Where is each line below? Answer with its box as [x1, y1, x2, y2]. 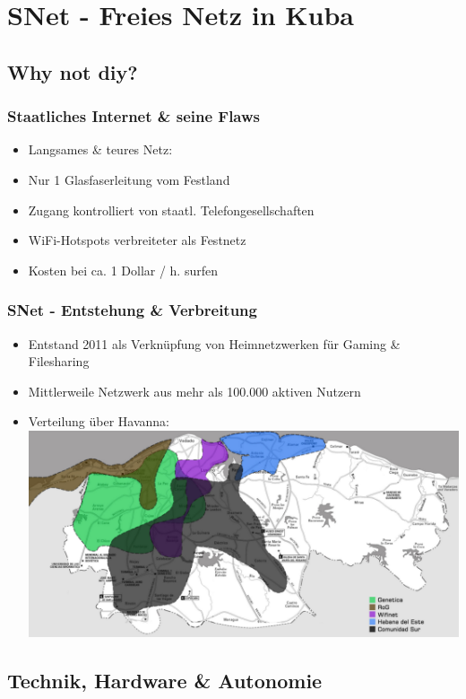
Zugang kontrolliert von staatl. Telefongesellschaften [28, 200, 315, 219]
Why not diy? [7, 57, 138, 85]
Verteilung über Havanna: [28, 412, 170, 431]
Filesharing [28, 352, 90, 371]
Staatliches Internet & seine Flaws [7, 105, 261, 127]
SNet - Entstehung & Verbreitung [7, 299, 257, 321]
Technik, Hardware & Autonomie [7, 666, 323, 694]
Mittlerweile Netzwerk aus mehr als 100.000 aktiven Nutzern [28, 381, 361, 400]
